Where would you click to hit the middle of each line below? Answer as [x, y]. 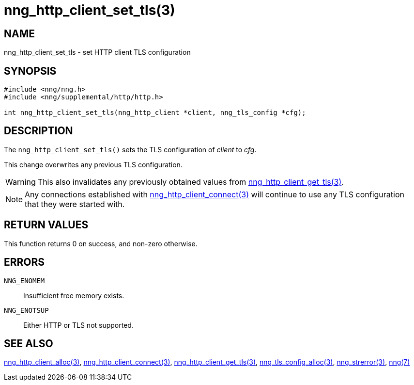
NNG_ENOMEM [24, 281]
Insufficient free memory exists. [74, 295]
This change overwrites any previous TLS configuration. [93, 164]
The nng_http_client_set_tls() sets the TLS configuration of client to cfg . [130, 149]
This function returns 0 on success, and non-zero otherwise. [101, 243]
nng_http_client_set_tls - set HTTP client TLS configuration [97, 52]
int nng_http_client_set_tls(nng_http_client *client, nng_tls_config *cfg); [155, 113]
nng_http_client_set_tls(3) [90, 10]
